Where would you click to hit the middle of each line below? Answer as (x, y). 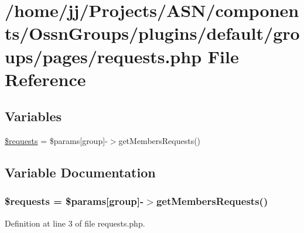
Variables (33, 116)
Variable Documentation (80, 172)
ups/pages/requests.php (103, 56)
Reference (45, 79)
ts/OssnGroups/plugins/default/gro (152, 33)
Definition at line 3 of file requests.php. (75, 223)
